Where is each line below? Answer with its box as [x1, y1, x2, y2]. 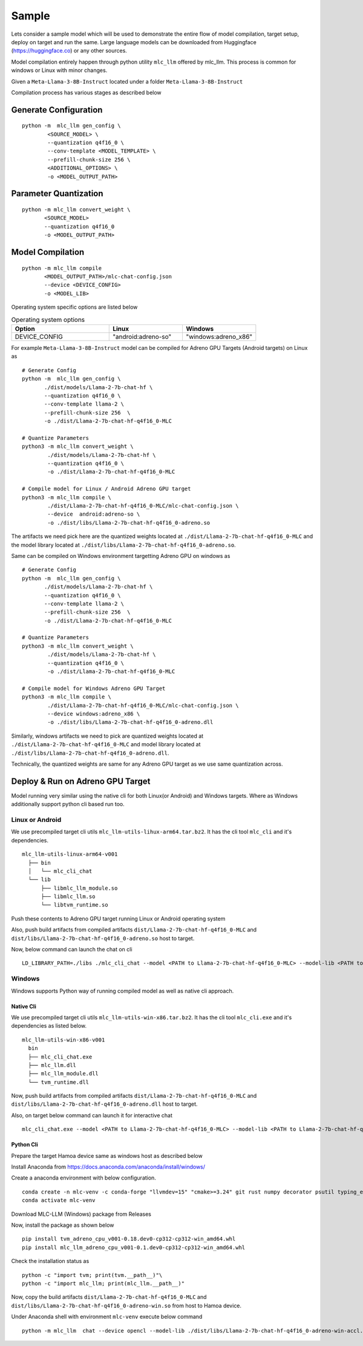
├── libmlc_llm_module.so [41, 884, 118, 891]
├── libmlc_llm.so [41, 893, 96, 900]
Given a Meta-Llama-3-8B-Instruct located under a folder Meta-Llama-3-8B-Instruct [11, 77, 243, 85]
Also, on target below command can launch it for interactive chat [11, 1111, 172, 1119]
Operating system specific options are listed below [11, 303, 138, 311]
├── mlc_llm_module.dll [28, 1070, 99, 1077]
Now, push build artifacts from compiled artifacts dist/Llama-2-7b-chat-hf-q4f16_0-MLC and [11, 1092, 257, 1100]
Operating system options [11, 315, 85, 324]
